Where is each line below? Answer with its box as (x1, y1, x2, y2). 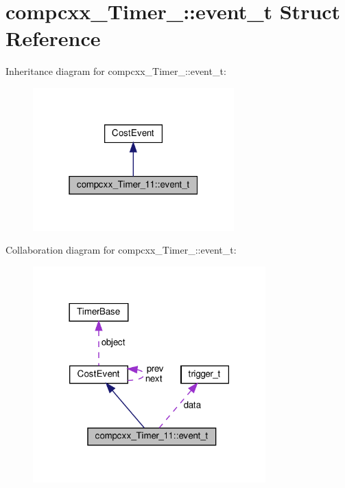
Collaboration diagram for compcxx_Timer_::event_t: (5, 243, 237, 257)
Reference (5, 24, 101, 52)
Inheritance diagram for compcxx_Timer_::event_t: (5, 64, 226, 78)
